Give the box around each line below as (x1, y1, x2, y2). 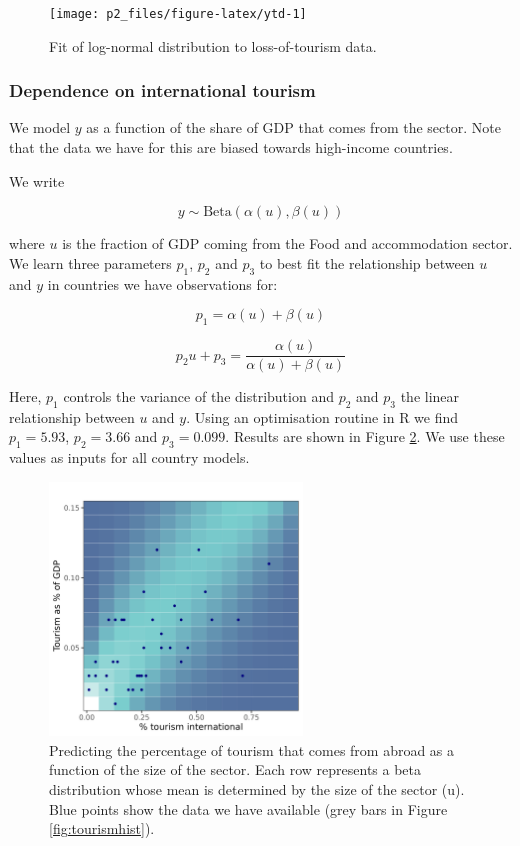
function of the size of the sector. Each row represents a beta (49, 759, 422, 780)
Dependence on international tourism (9, 78, 316, 103)
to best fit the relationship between (259, 252, 475, 273)
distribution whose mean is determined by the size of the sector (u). (49, 779, 465, 800)
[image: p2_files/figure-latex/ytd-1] (49, 7, 307, 21)
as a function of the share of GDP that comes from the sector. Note (86, 117, 501, 138)
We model (9, 117, 71, 138)
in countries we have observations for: (47, 273, 278, 294)
